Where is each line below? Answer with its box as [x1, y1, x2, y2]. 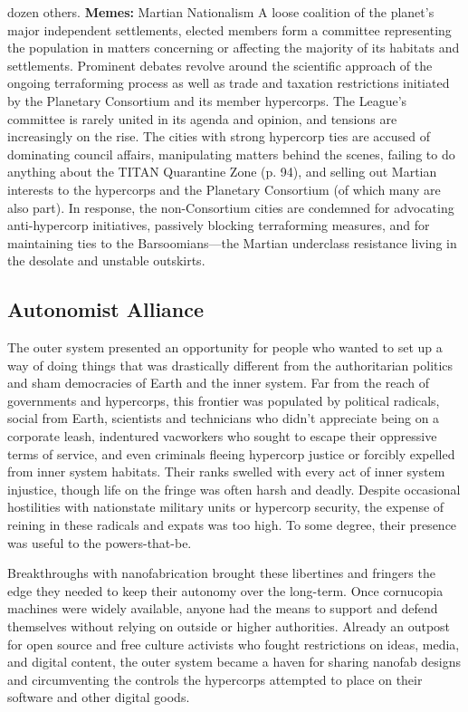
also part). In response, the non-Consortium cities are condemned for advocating [7, 197, 454, 216]
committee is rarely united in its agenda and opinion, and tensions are [7, 109, 397, 128]
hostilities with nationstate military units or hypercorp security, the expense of [7, 497, 444, 516]
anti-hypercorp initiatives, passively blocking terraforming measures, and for [7, 216, 430, 235]
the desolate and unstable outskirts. [7, 251, 205, 270]
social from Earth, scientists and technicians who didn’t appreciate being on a [7, 409, 440, 428]
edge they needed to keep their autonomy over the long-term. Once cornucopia [7, 581, 444, 600]
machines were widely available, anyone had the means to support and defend [7, 599, 438, 618]
